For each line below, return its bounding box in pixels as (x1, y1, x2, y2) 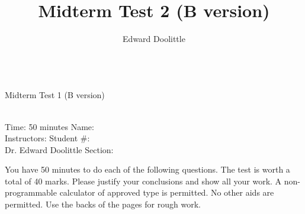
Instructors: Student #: (5, 132, 90, 144)
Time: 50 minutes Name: (5, 120, 94, 132)
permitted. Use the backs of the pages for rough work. (5, 198, 201, 210)
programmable (5, 186, 57, 199)
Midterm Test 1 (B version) (5, 89, 105, 101)
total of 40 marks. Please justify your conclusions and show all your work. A (5, 174, 282, 187)
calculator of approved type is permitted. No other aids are (59, 186, 274, 199)
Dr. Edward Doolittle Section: (5, 143, 114, 155)
